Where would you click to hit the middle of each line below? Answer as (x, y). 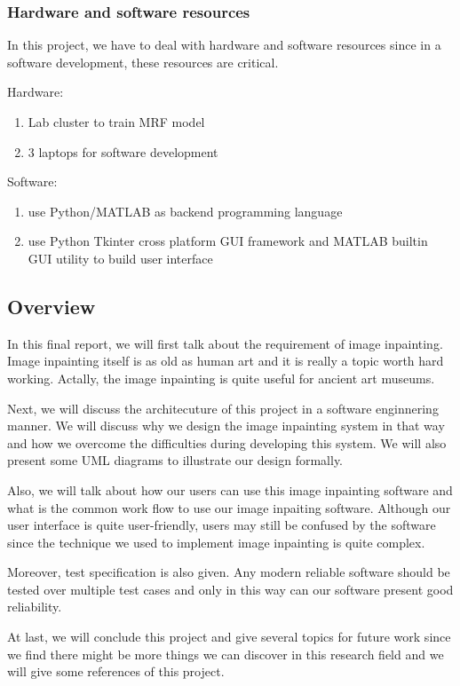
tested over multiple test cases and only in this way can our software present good (230, 589)
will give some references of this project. (116, 671)
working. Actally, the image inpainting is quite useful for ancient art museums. (221, 378)
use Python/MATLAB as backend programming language (185, 211)
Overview (52, 306)
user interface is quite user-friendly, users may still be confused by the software (222, 525)
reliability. (35, 607)
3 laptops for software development (123, 151)
